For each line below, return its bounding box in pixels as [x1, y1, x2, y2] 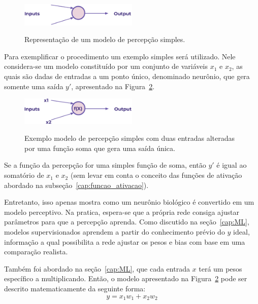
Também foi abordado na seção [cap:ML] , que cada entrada [4, 263, 190, 274]
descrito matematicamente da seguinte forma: [4, 283, 146, 293]
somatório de [4, 170, 44, 180]
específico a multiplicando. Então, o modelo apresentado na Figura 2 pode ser [4, 273, 247, 284]
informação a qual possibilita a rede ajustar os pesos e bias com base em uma [4, 236, 245, 247]
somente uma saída [4, 81, 63, 91]
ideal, [233, 226, 250, 237]
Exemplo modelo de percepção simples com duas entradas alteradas [24, 133, 235, 143]
